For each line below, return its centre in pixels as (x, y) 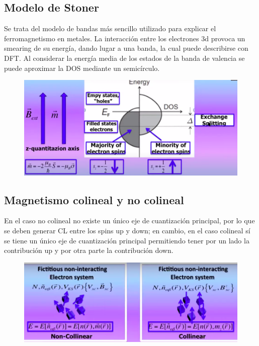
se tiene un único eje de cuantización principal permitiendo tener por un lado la (127, 240)
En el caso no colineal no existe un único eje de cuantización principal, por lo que (129, 221)
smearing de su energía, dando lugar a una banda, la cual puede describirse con (126, 48)
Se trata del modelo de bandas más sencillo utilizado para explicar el (110, 28)
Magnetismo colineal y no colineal (94, 199)
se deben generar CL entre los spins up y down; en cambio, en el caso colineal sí (127, 231)
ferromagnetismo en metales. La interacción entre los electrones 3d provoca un (125, 38)
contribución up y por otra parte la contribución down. (89, 250)
